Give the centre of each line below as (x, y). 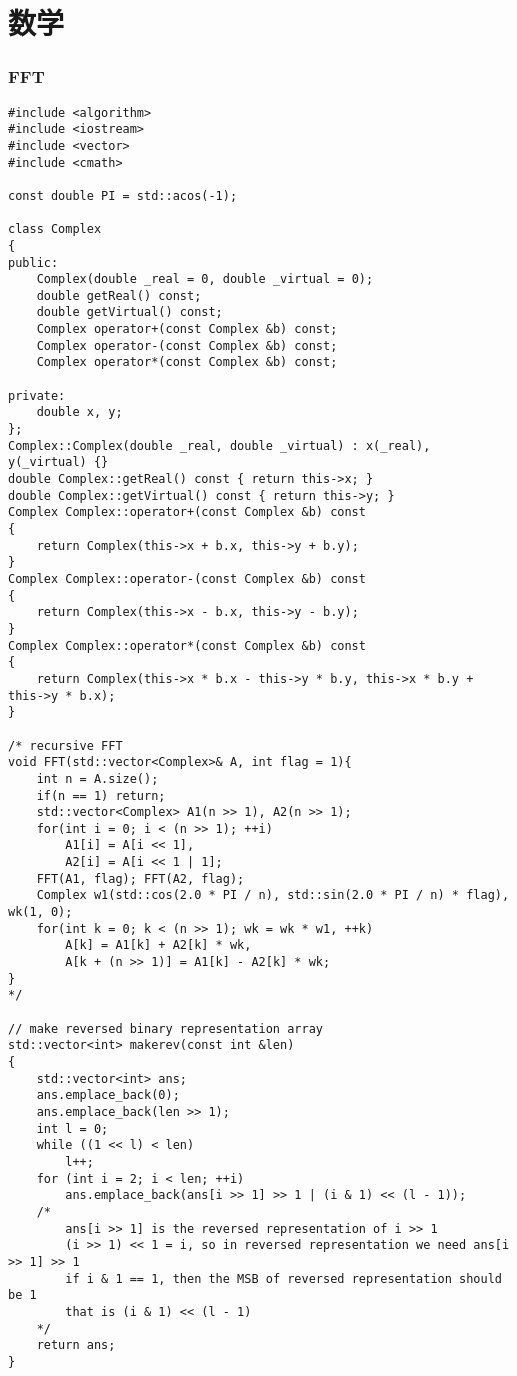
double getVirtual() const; (129, 312)
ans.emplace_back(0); (108, 1095)
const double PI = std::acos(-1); (123, 195)
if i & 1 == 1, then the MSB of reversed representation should (283, 1278)
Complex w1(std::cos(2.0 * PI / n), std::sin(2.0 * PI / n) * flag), (273, 895)
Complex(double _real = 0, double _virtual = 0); (205, 279)
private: (37, 395)
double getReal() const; (119, 295)
